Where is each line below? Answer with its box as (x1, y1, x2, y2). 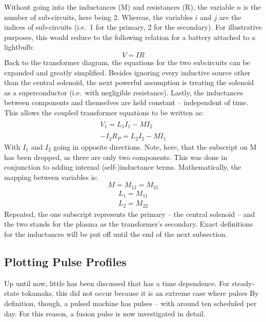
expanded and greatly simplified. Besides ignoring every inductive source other (4, 67, 251, 77)
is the (243, 2, 261, 12)
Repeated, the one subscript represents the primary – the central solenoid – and (4, 208, 255, 219)
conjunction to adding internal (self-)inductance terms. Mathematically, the (4, 162, 241, 172)
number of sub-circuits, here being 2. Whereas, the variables (4, 11, 193, 22)
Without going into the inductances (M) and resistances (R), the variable (4, 2, 235, 12)
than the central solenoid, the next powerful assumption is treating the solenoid (4, 77, 254, 88)
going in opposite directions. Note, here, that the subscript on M (53, 141, 257, 152)
